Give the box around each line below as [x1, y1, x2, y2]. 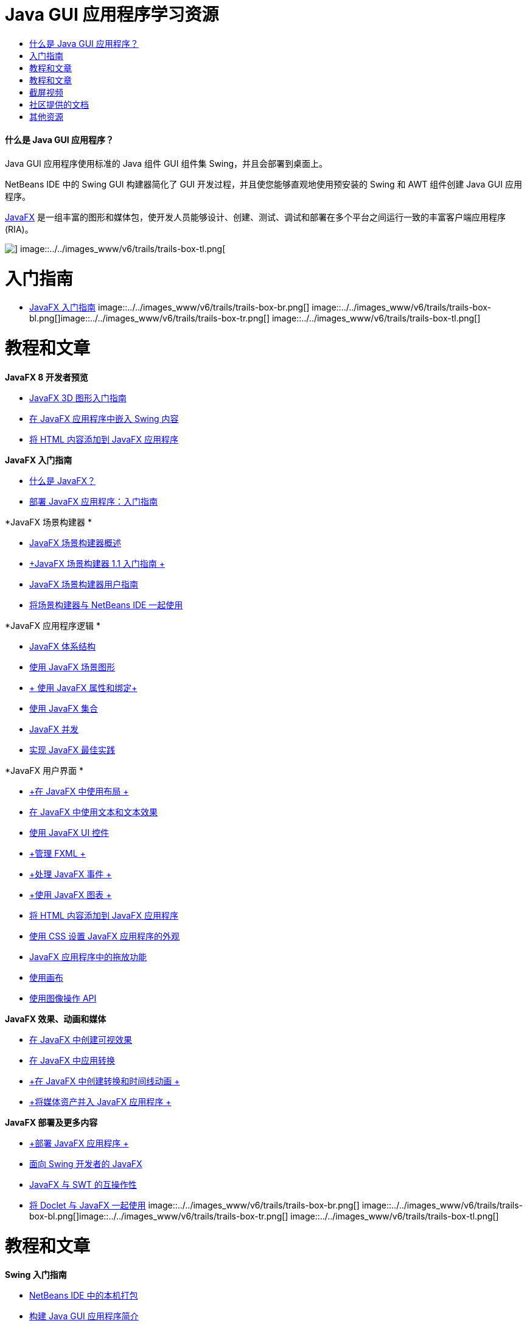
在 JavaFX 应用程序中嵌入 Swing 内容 [29, 413, 179, 424]
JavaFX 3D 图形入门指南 [29, 392, 127, 403]
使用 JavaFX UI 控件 [29, 827, 110, 838]
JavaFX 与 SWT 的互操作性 [29, 1179, 137, 1190]
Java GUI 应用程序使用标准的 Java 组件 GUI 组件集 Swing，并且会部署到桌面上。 [5, 158, 328, 169]
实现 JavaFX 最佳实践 [29, 744, 115, 755]
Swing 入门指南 [5, 1269, 67, 1280]
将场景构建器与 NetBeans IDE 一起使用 [29, 599, 183, 610]
